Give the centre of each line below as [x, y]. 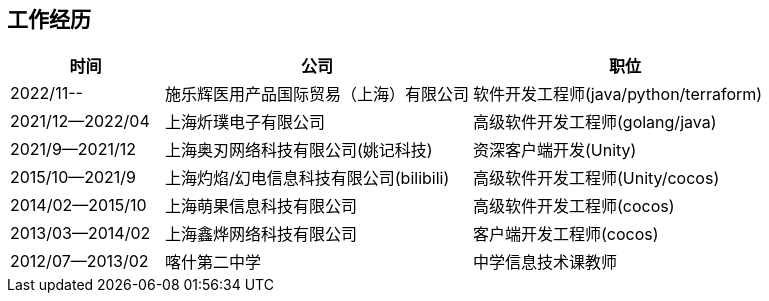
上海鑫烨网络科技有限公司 [261, 234]
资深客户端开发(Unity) [555, 150]
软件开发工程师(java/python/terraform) [618, 94]
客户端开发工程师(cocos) [566, 234]
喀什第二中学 [213, 262]
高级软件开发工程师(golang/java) [595, 122]
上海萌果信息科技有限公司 [261, 206]
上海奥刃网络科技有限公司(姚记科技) [299, 150]
